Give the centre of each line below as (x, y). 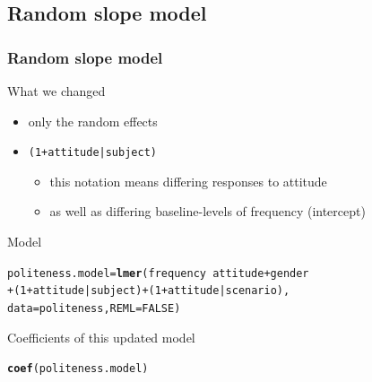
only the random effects (93, 121)
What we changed (56, 91)
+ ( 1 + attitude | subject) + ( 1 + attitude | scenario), (149, 291)
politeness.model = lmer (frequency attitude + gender (158, 273)
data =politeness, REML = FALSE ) (94, 308)
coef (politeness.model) (78, 369)
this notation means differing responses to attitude (188, 181)
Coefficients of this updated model (101, 337)
